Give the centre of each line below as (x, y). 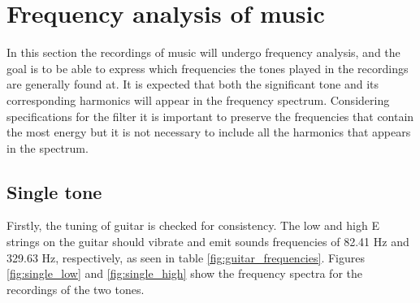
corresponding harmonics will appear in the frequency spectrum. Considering (198, 100)
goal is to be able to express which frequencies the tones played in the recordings (208, 68)
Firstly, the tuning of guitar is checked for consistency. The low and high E (193, 225)
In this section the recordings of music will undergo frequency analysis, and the (204, 52)
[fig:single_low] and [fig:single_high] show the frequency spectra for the (184, 273)
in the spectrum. (48, 147)
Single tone (54, 191)
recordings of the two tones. (76, 289)
